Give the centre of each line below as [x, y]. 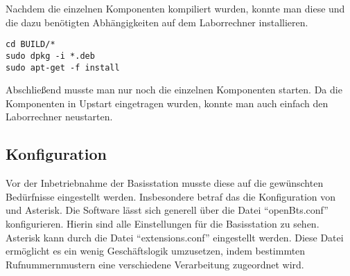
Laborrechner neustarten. [59, 117]
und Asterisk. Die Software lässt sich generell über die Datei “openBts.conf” [167, 210]
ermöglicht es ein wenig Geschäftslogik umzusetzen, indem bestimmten [156, 251]
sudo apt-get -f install [63, 67]
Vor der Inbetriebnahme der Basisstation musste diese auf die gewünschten [165, 183]
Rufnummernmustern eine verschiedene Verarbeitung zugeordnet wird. [155, 264]
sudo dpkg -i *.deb [50, 56]
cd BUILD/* [30, 45]
